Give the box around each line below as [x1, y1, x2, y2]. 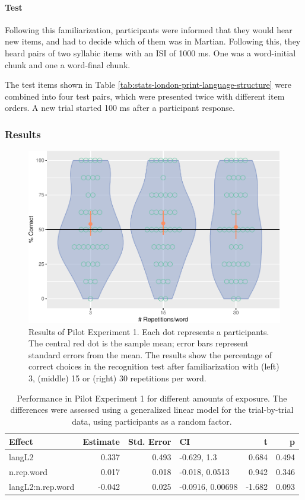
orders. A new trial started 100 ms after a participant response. [5, 101, 235, 114]
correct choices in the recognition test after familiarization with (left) [28, 360, 279, 372]
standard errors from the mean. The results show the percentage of [28, 348, 272, 361]
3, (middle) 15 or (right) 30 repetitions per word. [28, 371, 206, 384]
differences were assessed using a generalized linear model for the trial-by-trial [10, 403, 294, 416]
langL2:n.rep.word [9, 480, 75, 492]
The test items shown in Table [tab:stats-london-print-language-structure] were [5, 78, 291, 91]
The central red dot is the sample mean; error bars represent [28, 337, 249, 349]
